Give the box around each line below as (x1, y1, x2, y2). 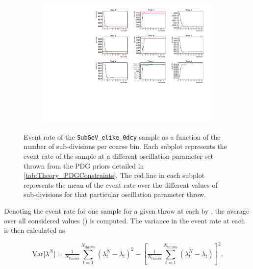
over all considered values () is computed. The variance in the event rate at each (4, 215, 245, 225)
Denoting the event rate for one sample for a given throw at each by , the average (4, 205, 250, 216)
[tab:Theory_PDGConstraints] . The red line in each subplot (24, 170, 205, 180)
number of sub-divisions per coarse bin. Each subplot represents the (24, 141, 227, 151)
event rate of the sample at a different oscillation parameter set (24, 150, 213, 161)
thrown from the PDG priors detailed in (24, 160, 144, 171)
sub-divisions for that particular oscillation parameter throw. (24, 189, 206, 199)
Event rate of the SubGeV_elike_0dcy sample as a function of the (24, 131, 221, 142)
